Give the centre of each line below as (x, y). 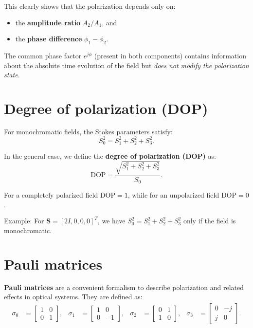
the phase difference (49, 39)
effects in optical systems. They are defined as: (73, 297)
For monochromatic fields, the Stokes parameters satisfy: (88, 131)
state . (12, 75)
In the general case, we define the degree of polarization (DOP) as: (110, 156)
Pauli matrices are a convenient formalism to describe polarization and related (124, 287)
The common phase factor (43, 55)
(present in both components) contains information (170, 55)
